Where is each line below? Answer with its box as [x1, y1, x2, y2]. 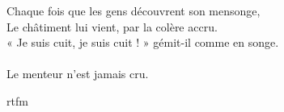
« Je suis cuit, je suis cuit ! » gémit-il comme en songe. [6, 34, 279, 51]
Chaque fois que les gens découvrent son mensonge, [6, 2, 261, 19]
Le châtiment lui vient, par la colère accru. [6, 18, 218, 35]
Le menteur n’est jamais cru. [6, 65, 149, 82]
